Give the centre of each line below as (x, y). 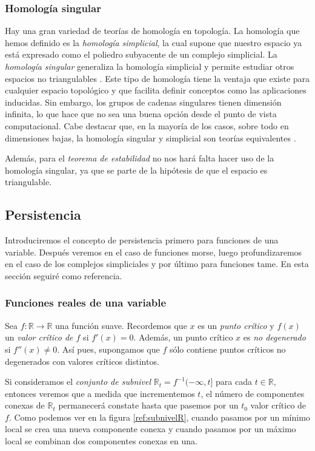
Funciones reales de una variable (86, 303)
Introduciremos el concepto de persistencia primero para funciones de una (142, 240)
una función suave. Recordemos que (121, 325)
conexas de (25, 405)
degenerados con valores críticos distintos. (82, 361)
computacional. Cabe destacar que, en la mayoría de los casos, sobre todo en (147, 125)
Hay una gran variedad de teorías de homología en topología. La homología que (152, 31)
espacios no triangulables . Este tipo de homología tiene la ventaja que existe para (157, 78)
